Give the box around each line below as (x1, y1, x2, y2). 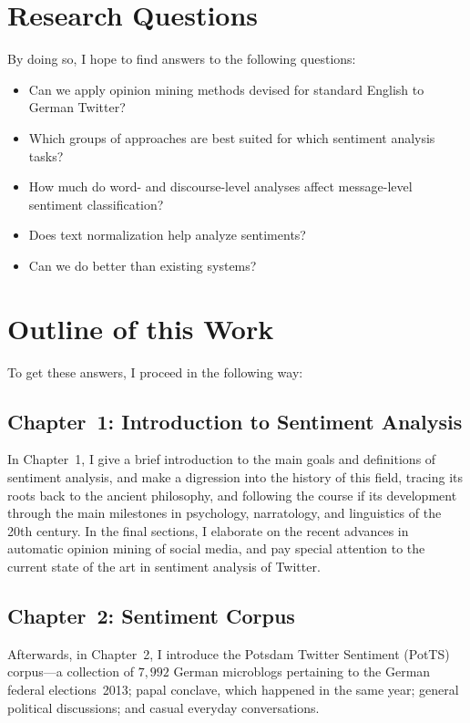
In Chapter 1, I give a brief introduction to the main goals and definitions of (7, 449, 436, 469)
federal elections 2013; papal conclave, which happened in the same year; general (7, 679, 459, 698)
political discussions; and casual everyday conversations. (7, 697, 320, 717)
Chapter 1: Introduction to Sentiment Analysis (7, 407, 463, 435)
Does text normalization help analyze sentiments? (28, 225, 306, 244)
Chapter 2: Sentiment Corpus (7, 601, 295, 629)
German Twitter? (28, 98, 126, 117)
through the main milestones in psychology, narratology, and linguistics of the (7, 503, 442, 522)
